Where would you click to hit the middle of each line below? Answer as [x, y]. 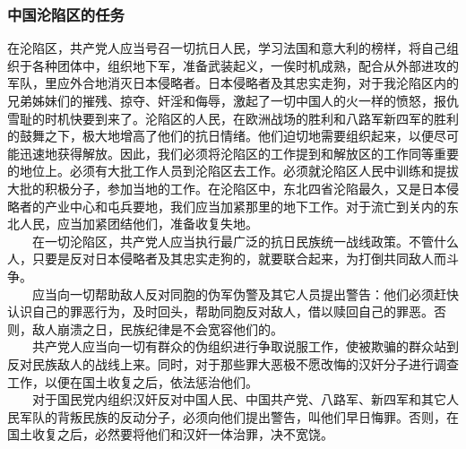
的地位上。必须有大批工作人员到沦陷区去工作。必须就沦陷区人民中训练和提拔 [233, 171]
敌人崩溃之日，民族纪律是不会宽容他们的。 [157, 328]
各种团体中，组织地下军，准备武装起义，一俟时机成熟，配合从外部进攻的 [245, 65]
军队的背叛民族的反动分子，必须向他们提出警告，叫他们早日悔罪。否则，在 [239, 416]
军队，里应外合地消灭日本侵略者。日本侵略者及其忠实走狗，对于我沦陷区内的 [233, 83]
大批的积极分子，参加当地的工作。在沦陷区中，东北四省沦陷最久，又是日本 [227, 188]
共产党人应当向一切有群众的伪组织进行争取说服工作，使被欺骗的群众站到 [245, 346]
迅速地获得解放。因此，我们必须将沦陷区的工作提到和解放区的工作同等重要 [239, 153]
